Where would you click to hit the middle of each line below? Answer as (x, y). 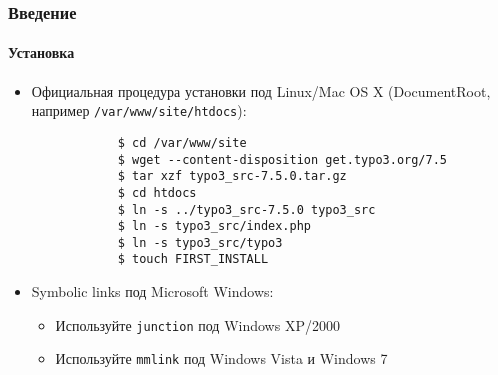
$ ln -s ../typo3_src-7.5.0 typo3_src (246, 209)
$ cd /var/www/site (182, 142)
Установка (41, 52)
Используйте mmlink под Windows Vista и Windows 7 (221, 358)
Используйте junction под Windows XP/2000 (197, 324)
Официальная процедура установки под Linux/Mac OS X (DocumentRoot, (261, 90)
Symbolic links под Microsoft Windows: (152, 291)
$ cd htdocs (157, 192)
